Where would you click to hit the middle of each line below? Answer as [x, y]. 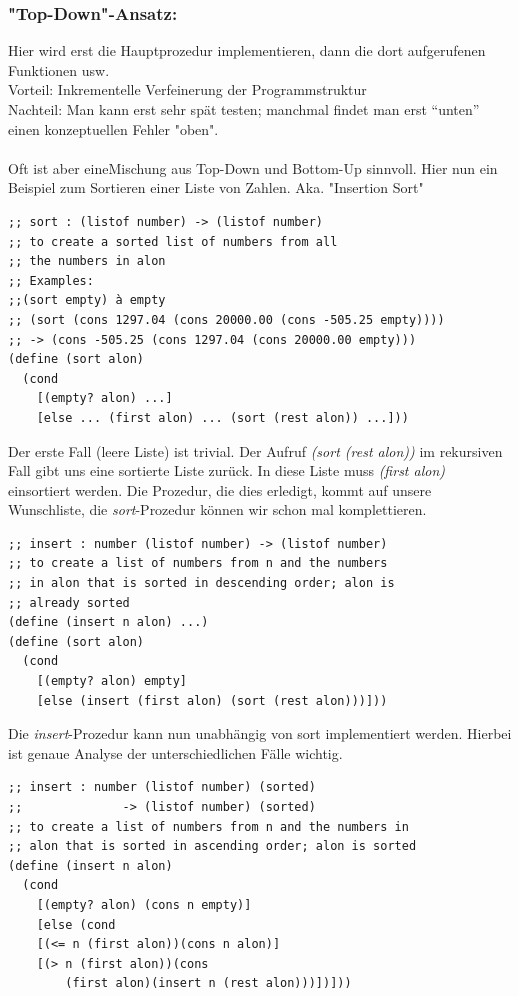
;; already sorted [69, 602]
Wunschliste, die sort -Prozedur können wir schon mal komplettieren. [217, 509]
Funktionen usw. [59, 69]
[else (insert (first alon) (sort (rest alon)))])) [212, 700]
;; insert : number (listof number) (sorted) [162, 787]
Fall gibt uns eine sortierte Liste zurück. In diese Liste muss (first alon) [227, 470]
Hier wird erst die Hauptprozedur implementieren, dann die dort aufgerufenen [247, 50]
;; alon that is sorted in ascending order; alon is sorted [212, 846]
